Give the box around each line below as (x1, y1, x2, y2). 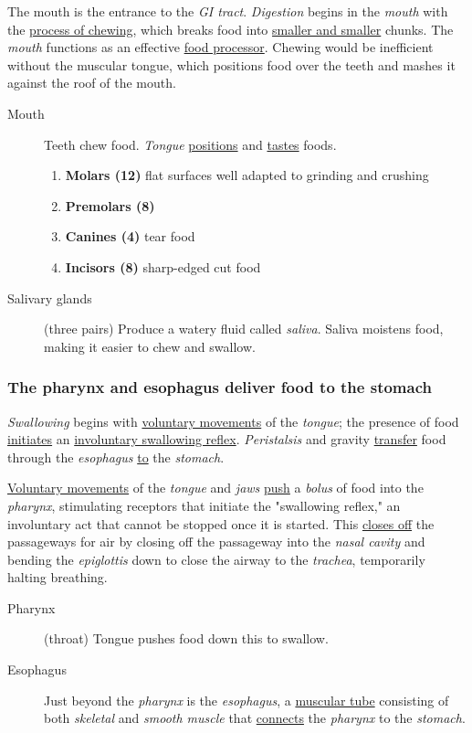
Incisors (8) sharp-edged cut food (65, 257, 261, 276)
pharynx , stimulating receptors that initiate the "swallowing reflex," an (7, 495, 401, 515)
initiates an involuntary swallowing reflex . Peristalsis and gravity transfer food (7, 430, 446, 449)
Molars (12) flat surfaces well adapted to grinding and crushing (65, 165, 429, 185)
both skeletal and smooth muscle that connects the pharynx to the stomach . (44, 708, 466, 728)
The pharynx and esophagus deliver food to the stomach (7, 376, 432, 398)
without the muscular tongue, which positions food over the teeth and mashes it (7, 55, 456, 74)
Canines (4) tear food (65, 227, 195, 246)
